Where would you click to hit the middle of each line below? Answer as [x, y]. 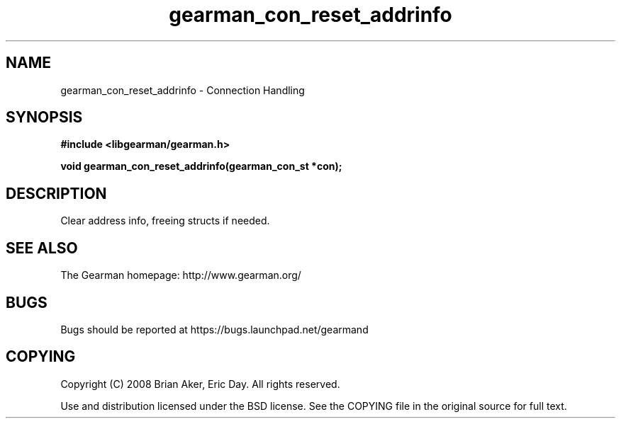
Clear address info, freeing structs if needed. [165, 221]
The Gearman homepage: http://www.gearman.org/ [181, 275]
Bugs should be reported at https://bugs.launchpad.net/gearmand [214, 329]
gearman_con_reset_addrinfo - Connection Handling [183, 90]
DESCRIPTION [56, 193]
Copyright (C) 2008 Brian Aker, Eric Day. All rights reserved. [200, 384]
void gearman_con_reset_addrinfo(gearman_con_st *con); [201, 166]
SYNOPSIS [44, 118]
